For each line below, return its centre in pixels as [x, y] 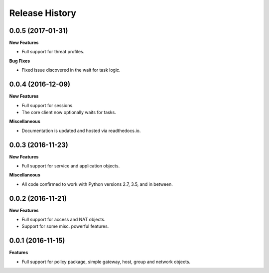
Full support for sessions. [48, 105]
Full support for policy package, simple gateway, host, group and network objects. [106, 262]
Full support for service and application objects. [71, 166]
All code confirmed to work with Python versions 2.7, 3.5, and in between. [97, 184]
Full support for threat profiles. [53, 52]
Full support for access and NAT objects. [64, 220]
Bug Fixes [20, 61]
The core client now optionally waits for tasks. [69, 112]
